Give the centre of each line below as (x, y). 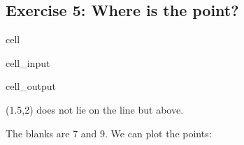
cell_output (31, 86)
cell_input (28, 62)
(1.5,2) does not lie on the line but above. (95, 109)
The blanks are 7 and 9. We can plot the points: (109, 133)
